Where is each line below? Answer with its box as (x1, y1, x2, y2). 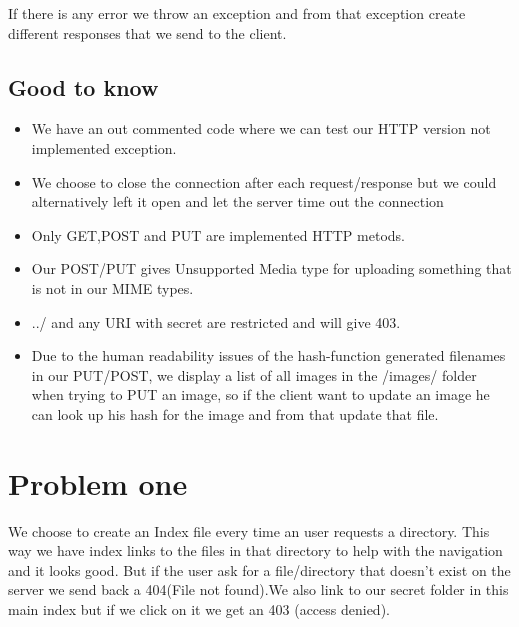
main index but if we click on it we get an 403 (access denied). (8, 599, 390, 620)
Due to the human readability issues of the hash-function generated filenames (31, 345, 506, 366)
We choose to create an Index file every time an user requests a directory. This (8, 520, 490, 541)
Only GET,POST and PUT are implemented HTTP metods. (31, 224, 405, 245)
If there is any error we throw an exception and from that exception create (8, 3, 466, 23)
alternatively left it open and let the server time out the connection (31, 191, 444, 212)
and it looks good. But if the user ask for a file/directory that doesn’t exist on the (8, 559, 511, 580)
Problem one (8, 462, 188, 503)
